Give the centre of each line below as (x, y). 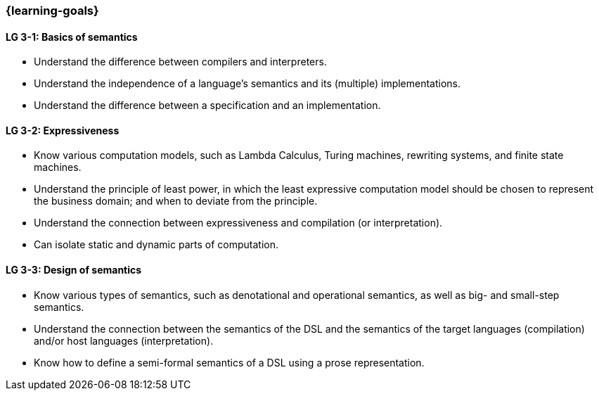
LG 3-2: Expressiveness (63, 130)
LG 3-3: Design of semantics (74, 270)
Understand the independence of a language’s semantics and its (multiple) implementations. (247, 84)
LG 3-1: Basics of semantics (72, 37)
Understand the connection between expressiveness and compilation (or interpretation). (238, 223)
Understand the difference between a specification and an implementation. (207, 106)
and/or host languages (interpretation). (124, 340)
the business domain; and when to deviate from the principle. (176, 201)
